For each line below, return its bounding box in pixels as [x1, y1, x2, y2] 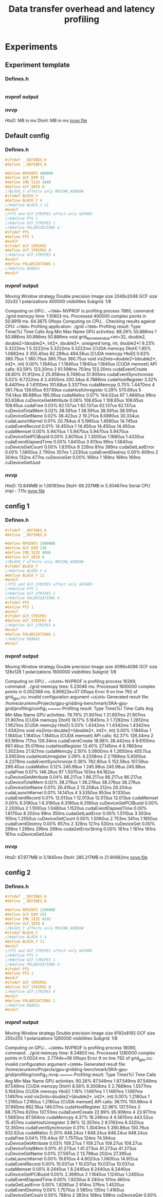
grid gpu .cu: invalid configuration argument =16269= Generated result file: [5, 694, 149, 701]
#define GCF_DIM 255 [5, 912, 47, 917]
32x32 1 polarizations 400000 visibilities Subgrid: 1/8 [5, 298, 111, 304]
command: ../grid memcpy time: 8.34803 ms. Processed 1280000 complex [5, 1050, 156, 1055]
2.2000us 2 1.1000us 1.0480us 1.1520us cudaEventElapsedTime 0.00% [5, 805, 147, 811]
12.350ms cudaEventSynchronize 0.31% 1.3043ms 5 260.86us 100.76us [5, 1125, 149, 1131]
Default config [5, 132, 50, 140]
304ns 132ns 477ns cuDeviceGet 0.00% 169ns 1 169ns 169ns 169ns [5, 454, 141, 460]
